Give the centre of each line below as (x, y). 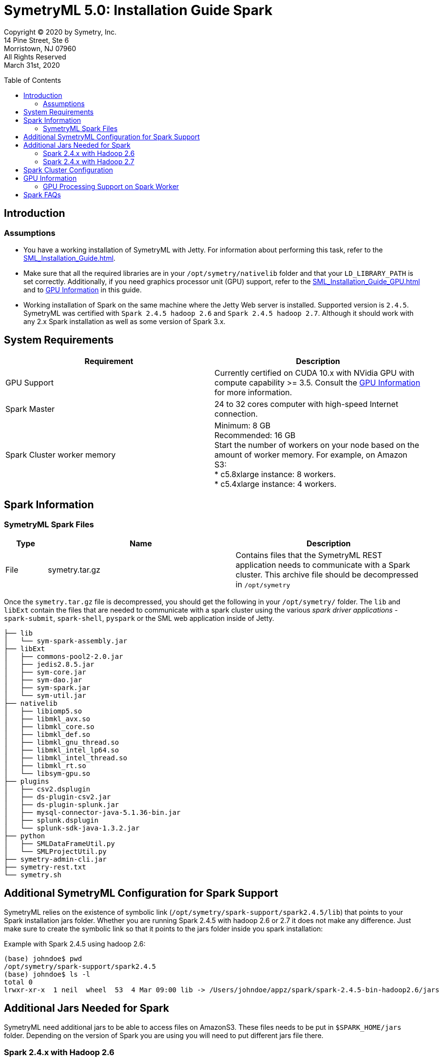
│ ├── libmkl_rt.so (45, 766)
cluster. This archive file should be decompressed (327, 575)
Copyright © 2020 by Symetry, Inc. (60, 32)
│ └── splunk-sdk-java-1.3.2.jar (72, 828)
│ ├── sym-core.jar (45, 672)
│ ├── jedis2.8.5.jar (49, 665)
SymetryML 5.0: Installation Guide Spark (138, 10)
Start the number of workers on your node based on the (317, 445)
